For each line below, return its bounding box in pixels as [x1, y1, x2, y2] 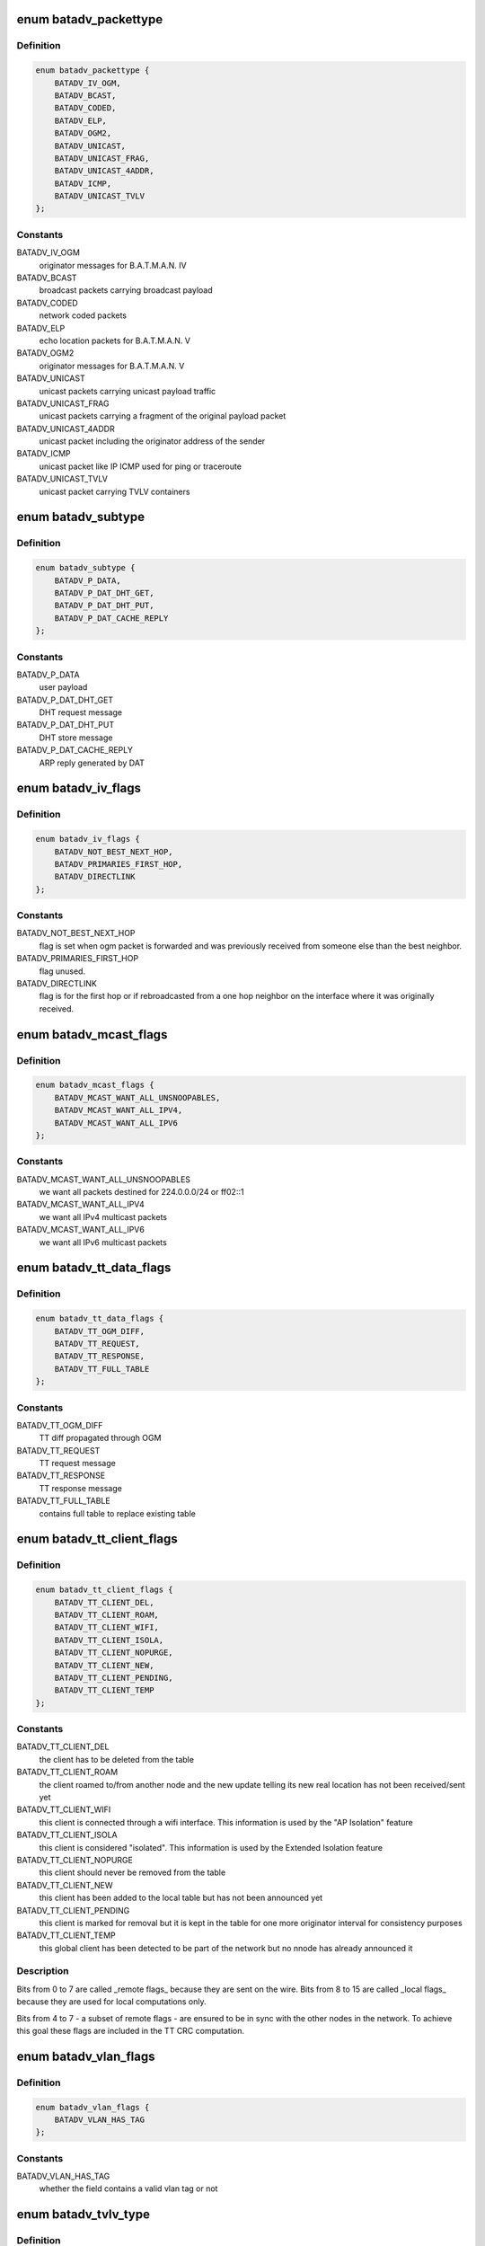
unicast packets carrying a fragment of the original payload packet [39, 411, 287, 421]
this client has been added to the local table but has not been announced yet [39, 1892, 323, 1904]
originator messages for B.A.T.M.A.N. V [39, 360, 185, 371]
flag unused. [39, 966, 85, 977]
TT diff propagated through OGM [39, 1433, 162, 1444]
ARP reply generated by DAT [39, 757, 145, 768]
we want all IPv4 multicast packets [39, 1211, 168, 1222]
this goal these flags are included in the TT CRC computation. [16, 2025, 244, 2036]
